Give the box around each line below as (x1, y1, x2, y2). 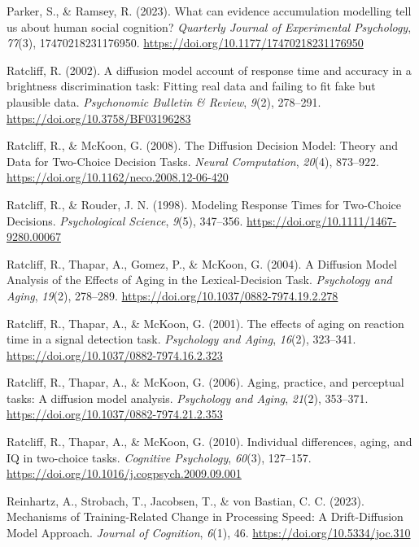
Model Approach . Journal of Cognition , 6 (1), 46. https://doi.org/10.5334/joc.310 (7, 524, 411, 541)
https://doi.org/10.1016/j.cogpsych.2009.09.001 (7, 465, 242, 482)
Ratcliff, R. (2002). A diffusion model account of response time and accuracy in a (7, 61, 412, 78)
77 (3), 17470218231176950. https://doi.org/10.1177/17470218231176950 (7, 34, 364, 51)
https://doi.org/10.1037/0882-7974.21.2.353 (7, 405, 223, 422)
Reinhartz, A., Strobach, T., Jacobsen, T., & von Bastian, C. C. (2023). (7, 492, 364, 509)
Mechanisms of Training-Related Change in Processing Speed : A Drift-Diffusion (7, 508, 404, 525)
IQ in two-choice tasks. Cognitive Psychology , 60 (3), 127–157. (7, 449, 312, 466)
